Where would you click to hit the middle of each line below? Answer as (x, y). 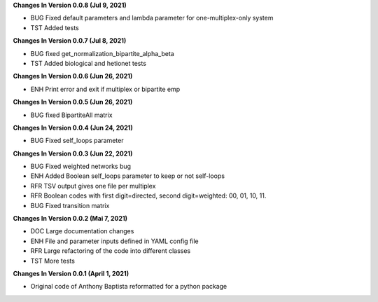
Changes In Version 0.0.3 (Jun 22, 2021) (73, 153)
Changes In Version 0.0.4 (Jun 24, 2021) (73, 128)
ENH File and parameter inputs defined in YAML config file (114, 241)
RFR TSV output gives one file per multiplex (93, 186)
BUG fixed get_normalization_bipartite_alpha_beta (102, 53)
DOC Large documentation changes (82, 231)
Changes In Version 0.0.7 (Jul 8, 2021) (70, 41)
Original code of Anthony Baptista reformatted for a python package (129, 287)
